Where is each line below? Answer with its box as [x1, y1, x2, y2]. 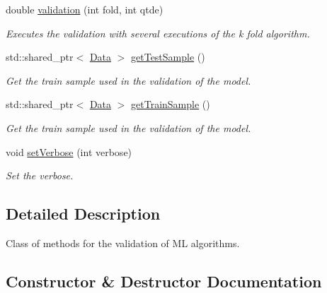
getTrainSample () [131, 97, 210, 112]
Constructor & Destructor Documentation [6, 270, 322, 292]
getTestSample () [131, 49, 205, 64]
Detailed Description [6, 203, 161, 225]
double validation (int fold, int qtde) [6, 2, 163, 16]
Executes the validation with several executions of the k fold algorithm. [6, 25, 310, 40]
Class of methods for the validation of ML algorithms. [6, 235, 240, 250]
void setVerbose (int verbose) [6, 144, 132, 159]
